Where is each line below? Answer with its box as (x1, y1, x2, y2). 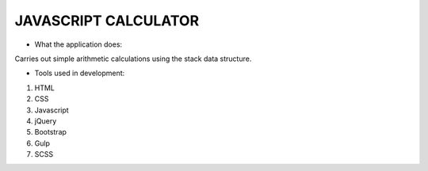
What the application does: (34, 40, 123, 49)
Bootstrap (34, 127, 67, 137)
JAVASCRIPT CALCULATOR (14, 12, 200, 29)
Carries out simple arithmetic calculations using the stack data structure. (14, 54, 252, 63)
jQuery (34, 116, 57, 126)
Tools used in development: (34, 68, 125, 78)
